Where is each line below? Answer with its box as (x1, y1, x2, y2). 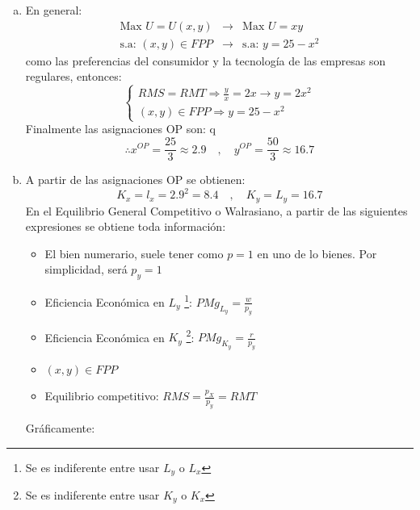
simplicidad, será (44, 261, 128, 278)
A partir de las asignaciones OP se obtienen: (25, 171, 246, 188)
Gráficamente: (25, 419, 95, 436)
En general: (25, 2, 82, 18)
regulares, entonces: (25, 68, 122, 85)
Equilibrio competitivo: (44, 387, 159, 404)
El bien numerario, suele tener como (44, 245, 224, 261)
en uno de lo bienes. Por (257, 245, 377, 261)
